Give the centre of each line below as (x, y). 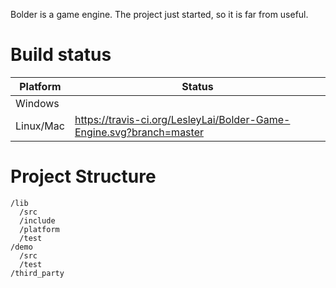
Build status (61, 55)
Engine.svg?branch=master (139, 132)
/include (37, 220)
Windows (37, 103)
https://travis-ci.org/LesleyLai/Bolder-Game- (182, 119)
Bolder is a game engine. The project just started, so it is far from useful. (159, 14)
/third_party (37, 273)
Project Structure (83, 176)
